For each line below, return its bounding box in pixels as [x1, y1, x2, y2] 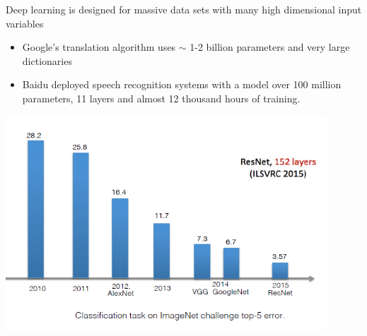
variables [6, 16, 44, 30]
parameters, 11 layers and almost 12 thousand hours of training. [22, 90, 301, 105]
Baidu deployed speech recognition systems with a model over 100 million [22, 77, 342, 92]
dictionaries [22, 53, 72, 68]
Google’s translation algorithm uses [22, 40, 176, 54]
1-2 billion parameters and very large [190, 40, 350, 54]
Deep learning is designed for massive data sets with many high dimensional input [6, 2, 362, 16]
